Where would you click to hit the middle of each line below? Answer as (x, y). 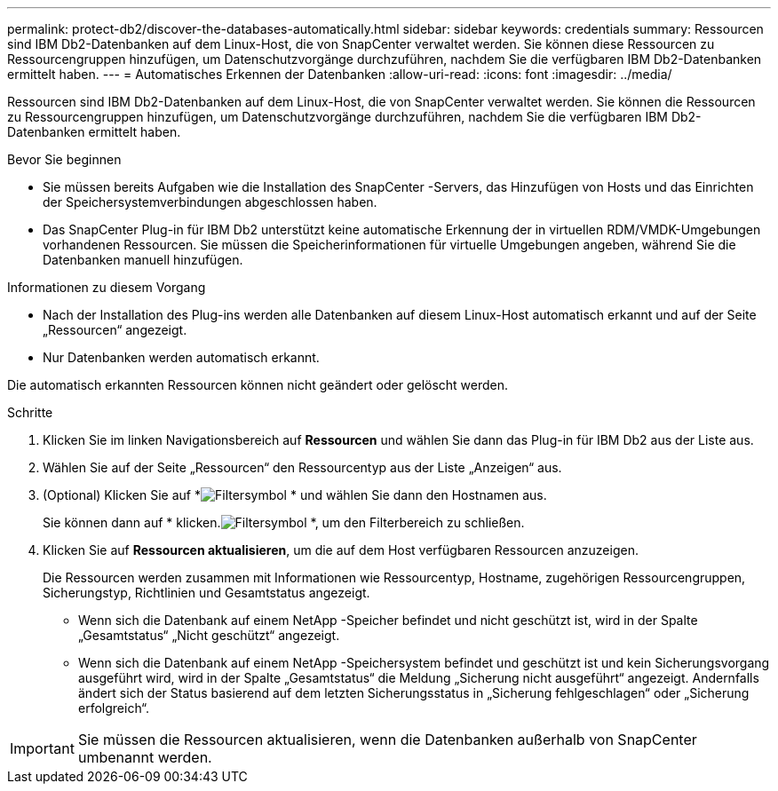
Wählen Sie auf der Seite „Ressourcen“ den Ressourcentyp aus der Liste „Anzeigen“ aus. (302, 467)
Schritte (30, 412)
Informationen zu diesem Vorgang (107, 287)
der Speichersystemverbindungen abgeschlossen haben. (210, 202)
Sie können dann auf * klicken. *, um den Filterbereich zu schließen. (284, 522)
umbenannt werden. (145, 757)
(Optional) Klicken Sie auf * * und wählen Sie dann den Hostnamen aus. (295, 495)
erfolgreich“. (114, 708)
